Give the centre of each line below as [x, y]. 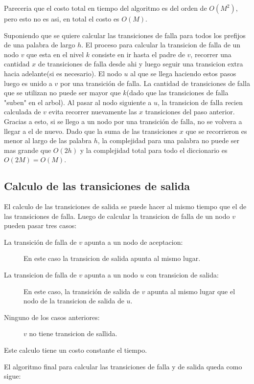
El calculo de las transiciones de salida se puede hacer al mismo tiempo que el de [125, 206]
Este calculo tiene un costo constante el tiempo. [76, 350]
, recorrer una [211, 54]
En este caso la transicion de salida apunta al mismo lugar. [112, 258]
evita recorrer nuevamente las [93, 112]
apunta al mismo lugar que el [191, 291]
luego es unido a [28, 83]
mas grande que [28, 150]
